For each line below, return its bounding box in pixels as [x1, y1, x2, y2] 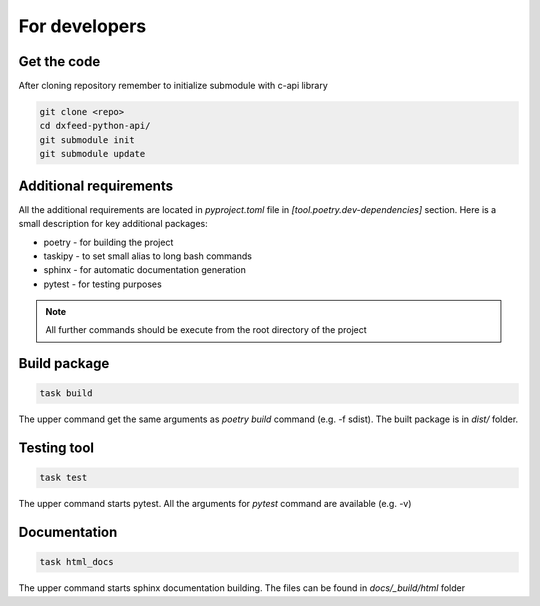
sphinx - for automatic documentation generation [43, 264, 247, 276]
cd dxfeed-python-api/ [39, 120, 151, 132]
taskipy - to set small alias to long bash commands [43, 250, 252, 262]
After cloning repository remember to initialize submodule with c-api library [18, 80, 329, 92]
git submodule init [39, 134, 135, 145]
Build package [18, 355, 110, 372]
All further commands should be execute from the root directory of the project [45, 324, 367, 336]
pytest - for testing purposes [43, 278, 162, 290]
